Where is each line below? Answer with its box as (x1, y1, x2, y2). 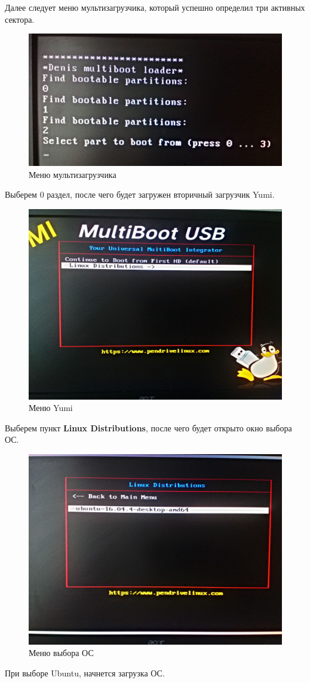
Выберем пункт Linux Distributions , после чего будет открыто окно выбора (5, 421, 292, 434)
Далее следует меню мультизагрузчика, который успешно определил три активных (5, 1, 305, 13)
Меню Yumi (29, 401, 73, 414)
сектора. (5, 13, 35, 25)
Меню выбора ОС (29, 646, 94, 659)
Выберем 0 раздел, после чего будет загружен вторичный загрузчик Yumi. (5, 188, 275, 201)
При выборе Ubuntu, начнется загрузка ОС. (5, 666, 165, 679)
